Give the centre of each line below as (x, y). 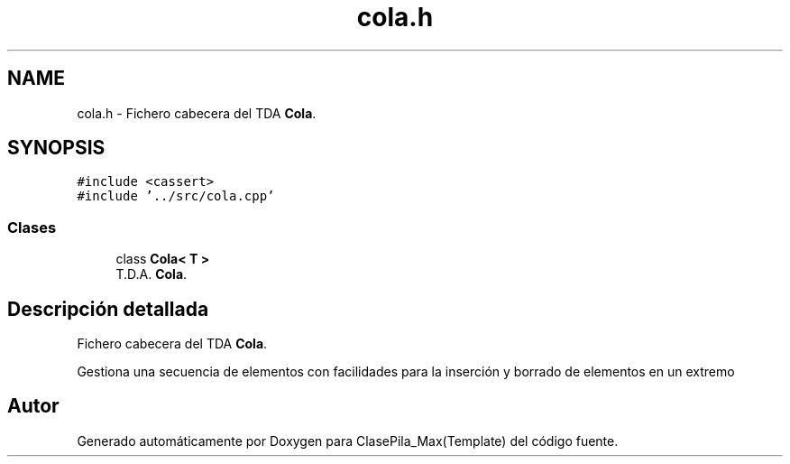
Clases (32, 227)
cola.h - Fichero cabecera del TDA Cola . (197, 113)
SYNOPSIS (56, 148)
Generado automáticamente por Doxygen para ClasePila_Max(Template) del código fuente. (348, 441)
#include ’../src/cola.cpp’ (176, 196)
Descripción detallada (108, 309)
